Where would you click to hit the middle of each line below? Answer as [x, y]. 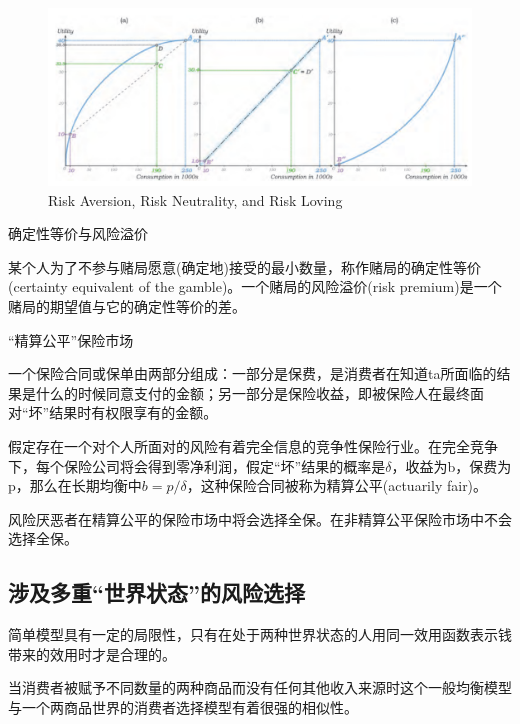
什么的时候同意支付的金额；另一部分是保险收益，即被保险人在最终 [252, 392]
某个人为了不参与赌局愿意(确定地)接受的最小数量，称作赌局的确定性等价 [244, 266]
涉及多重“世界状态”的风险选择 [156, 592]
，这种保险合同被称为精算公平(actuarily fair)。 [337, 485]
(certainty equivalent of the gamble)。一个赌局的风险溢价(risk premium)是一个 [255, 286]
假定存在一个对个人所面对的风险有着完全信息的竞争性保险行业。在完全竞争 [253, 445]
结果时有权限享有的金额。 [133, 412]
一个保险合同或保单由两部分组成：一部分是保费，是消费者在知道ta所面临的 [252, 373]
